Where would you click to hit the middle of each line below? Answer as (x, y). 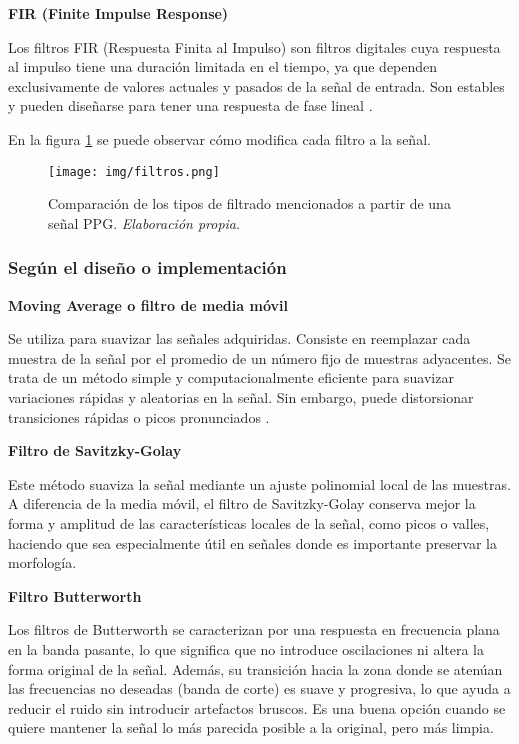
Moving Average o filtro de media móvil (148, 304)
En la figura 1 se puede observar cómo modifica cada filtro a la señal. (219, 138)
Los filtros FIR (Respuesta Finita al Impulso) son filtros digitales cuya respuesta (254, 46)
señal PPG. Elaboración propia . (144, 222)
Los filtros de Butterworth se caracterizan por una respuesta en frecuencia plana (254, 629)
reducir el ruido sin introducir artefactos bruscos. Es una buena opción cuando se (257, 707)
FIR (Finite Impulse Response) (118, 13)
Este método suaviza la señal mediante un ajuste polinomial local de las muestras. (259, 483)
